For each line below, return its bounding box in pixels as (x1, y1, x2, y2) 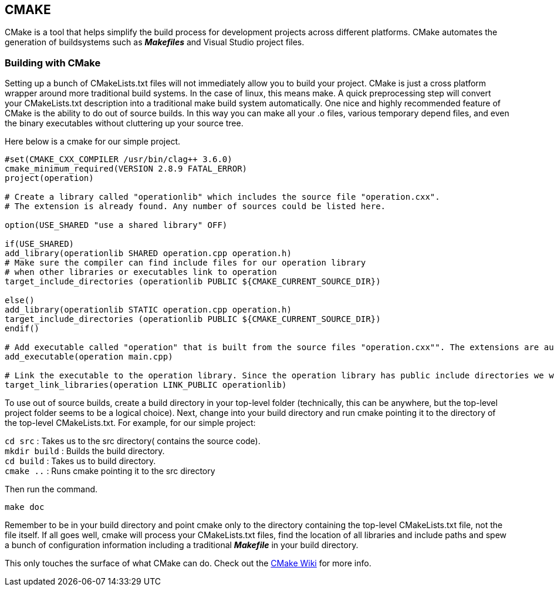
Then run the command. (5, 484, 98, 495)
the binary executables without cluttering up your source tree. (5, 118, 244, 129)
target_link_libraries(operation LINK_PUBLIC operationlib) (5, 380, 287, 390)
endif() (5, 324, 40, 334)
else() (5, 295, 35, 305)
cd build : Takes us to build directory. (5, 456, 156, 466)
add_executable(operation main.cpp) (5, 352, 173, 362)
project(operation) (5, 173, 94, 183)
